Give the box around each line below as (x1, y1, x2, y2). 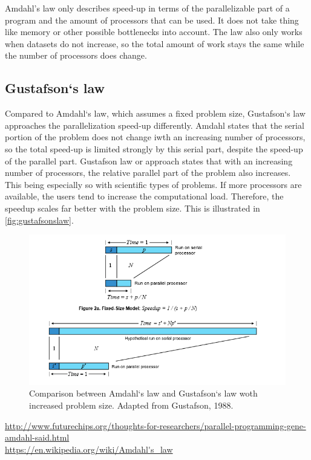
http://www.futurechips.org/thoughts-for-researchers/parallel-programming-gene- (5, 419, 306, 432)
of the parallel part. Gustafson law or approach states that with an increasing (5, 154, 293, 167)
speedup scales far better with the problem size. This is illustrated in (5, 201, 260, 214)
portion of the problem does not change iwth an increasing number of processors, (5, 131, 306, 143)
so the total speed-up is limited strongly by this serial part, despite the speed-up (5, 142, 303, 155)
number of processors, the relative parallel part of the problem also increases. (5, 166, 291, 179)
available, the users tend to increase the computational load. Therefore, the (5, 190, 284, 202)
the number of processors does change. (5, 49, 147, 62)
